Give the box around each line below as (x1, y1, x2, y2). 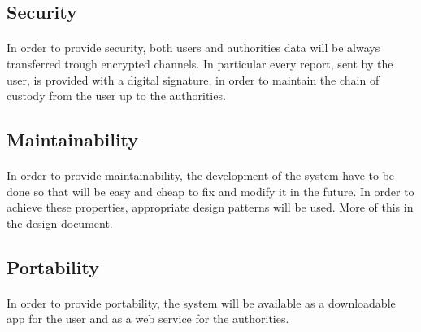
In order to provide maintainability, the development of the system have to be (7, 167, 395, 184)
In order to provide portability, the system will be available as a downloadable (7, 294, 396, 311)
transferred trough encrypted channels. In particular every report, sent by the (7, 55, 393, 72)
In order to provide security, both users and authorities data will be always (7, 39, 380, 56)
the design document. (7, 214, 113, 231)
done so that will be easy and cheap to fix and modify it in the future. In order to (7, 182, 414, 199)
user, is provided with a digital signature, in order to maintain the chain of (7, 71, 380, 88)
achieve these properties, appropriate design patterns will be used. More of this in (7, 199, 414, 216)
